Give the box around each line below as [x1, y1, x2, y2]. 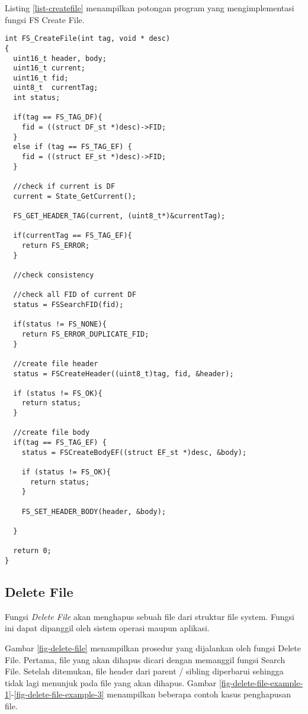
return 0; [13, 547, 52, 555]
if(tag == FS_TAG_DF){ [13, 113, 102, 122]
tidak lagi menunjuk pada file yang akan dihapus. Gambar [5, 676, 217, 689]
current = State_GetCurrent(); [13, 192, 136, 201]
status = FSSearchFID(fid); [13, 300, 124, 309]
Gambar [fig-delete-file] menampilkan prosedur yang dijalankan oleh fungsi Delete [5, 642, 301, 654]
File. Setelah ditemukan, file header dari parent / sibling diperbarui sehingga [5, 665, 284, 677]
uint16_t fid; [13, 73, 69, 82]
